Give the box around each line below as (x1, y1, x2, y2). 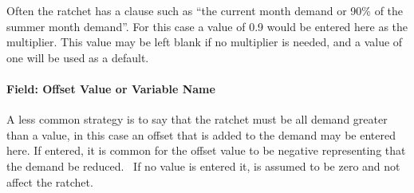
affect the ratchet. (6, 173, 93, 190)
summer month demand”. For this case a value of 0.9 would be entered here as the (6, 18, 408, 34)
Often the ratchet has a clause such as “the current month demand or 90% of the (6, 2, 404, 18)
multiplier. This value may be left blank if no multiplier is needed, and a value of (6, 33, 403, 50)
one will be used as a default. (6, 49, 149, 65)
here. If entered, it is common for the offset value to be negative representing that (6, 142, 406, 159)
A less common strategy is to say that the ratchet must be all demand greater (6, 111, 388, 128)
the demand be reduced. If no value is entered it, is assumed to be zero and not (6, 157, 400, 174)
